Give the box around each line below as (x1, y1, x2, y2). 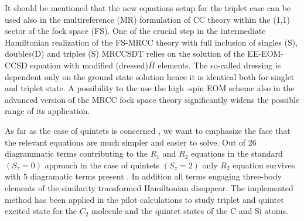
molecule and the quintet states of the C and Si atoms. (91, 205, 288, 217)
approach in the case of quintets (45, 158, 160, 171)
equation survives (233, 158, 295, 171)
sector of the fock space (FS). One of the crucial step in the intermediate (5, 25, 266, 37)
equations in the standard (190, 147, 283, 160)
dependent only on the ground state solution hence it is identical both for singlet (5, 70, 295, 82)
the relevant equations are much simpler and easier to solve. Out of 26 (5, 136, 257, 148)
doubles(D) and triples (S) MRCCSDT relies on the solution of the (5, 47, 245, 60)
